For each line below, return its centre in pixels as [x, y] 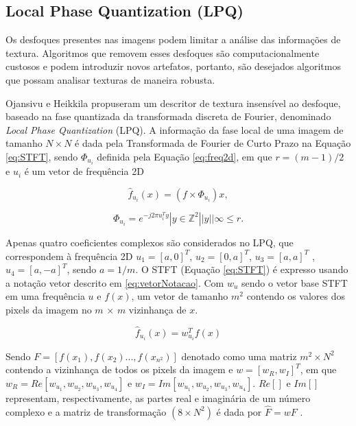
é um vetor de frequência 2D [84, 171]
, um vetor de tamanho [180, 296]
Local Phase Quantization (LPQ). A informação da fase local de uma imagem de [175, 129]
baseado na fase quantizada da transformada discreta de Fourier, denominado [168, 116]
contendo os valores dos [296, 296]
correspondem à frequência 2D [69, 256]
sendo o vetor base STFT [295, 282]
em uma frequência [45, 296]
